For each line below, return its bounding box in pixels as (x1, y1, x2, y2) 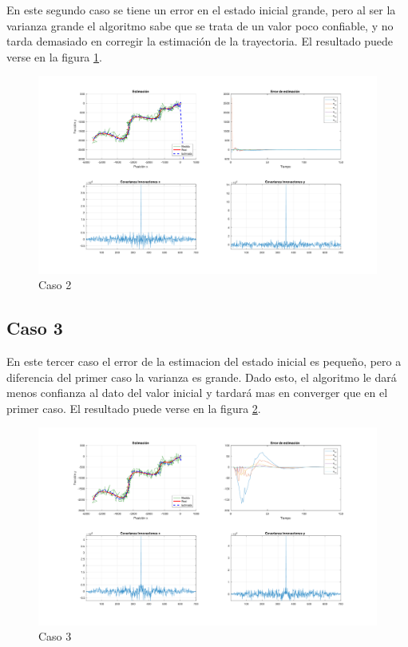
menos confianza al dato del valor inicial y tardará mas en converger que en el (6, 384, 388, 401)
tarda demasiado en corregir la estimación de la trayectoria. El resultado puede (6, 33, 394, 50)
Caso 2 (38, 276, 72, 293)
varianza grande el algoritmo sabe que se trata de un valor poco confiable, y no (6, 17, 394, 34)
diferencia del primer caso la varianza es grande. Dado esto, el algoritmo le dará (6, 368, 397, 385)
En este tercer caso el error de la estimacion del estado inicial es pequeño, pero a (6, 352, 402, 369)
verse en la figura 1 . (6, 48, 102, 65)
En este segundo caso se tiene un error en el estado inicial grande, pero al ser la (6, 2, 396, 18)
